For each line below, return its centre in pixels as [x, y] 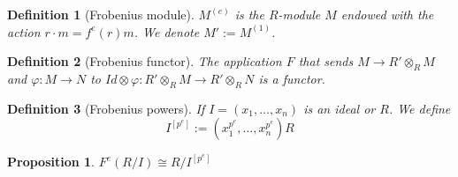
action [24, 31]
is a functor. [292, 78]
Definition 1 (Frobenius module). [101, 14]
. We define [420, 108]
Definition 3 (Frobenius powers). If [106, 108]
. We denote [167, 31]
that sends [326, 61]
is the [249, 14]
